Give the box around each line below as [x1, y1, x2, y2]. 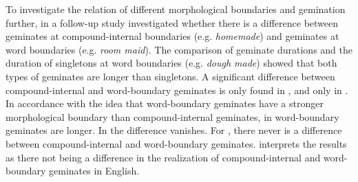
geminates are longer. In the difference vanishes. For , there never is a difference [6, 123, 342, 137]
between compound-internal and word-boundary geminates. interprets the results [6, 136, 347, 150]
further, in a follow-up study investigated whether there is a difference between [6, 15, 339, 30]
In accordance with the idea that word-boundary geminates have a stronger [6, 96, 324, 111]
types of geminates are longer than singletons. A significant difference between [6, 69, 335, 83]
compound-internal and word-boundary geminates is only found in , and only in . [6, 82, 348, 97]
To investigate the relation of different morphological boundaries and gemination [6, 2, 346, 16]
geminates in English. [49, 163, 140, 178]
